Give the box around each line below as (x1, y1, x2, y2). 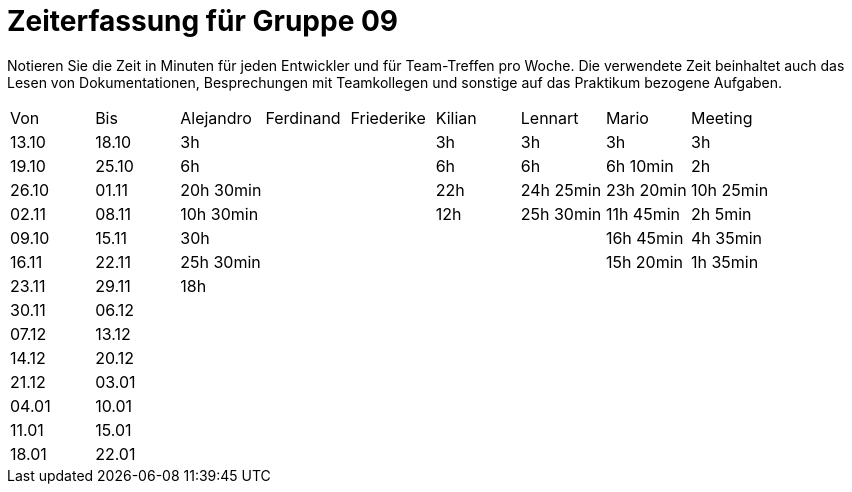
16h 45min (605, 227, 684, 248)
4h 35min (691, 227, 763, 248)
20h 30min (180, 179, 262, 200)
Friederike (350, 107, 426, 128)
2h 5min (691, 203, 752, 224)
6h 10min (605, 155, 674, 176)
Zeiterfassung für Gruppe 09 (7, 4, 399, 38)
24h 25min (520, 179, 602, 200)
